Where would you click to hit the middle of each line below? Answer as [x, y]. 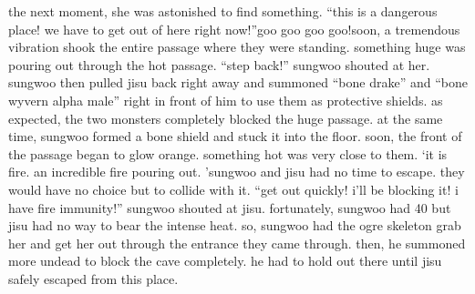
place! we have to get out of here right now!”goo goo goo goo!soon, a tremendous [234, 29]
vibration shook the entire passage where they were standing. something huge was [237, 47]
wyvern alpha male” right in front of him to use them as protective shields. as [226, 100]
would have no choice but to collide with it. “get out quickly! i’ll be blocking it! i [233, 189]
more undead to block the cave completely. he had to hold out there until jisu [225, 261]
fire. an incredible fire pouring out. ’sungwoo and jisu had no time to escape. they [237, 172]
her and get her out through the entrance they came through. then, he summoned [237, 243]
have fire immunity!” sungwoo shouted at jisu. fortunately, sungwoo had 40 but [230, 207]
